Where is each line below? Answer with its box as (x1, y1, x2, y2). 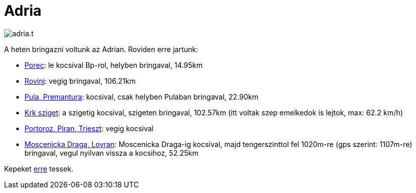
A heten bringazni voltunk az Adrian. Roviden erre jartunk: (4, 44, 198, 54)
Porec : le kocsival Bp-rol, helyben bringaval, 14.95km (24, 60, 203, 69)
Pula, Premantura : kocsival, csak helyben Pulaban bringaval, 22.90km (24, 92, 258, 101)
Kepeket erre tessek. (4, 164, 73, 173)
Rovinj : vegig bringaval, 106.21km (24, 76, 136, 85)
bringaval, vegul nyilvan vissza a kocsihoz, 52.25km (24, 148, 199, 157)
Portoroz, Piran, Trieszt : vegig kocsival (24, 124, 153, 133)
